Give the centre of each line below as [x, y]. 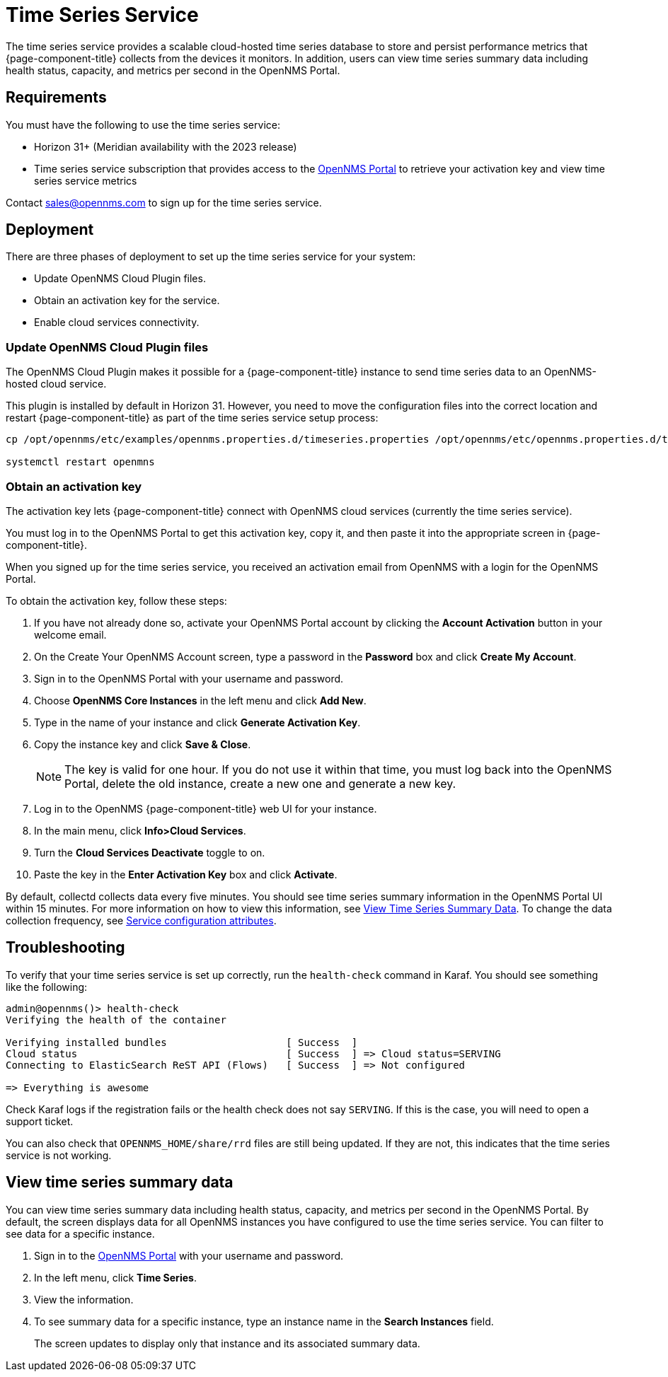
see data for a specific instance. [80, 1233]
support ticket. [40, 1121]
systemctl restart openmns [80, 462]
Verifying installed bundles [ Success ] [182, 1042]
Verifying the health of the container [116, 1019]
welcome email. [70, 634]
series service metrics [86, 180]
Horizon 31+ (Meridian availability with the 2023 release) [166, 146]
